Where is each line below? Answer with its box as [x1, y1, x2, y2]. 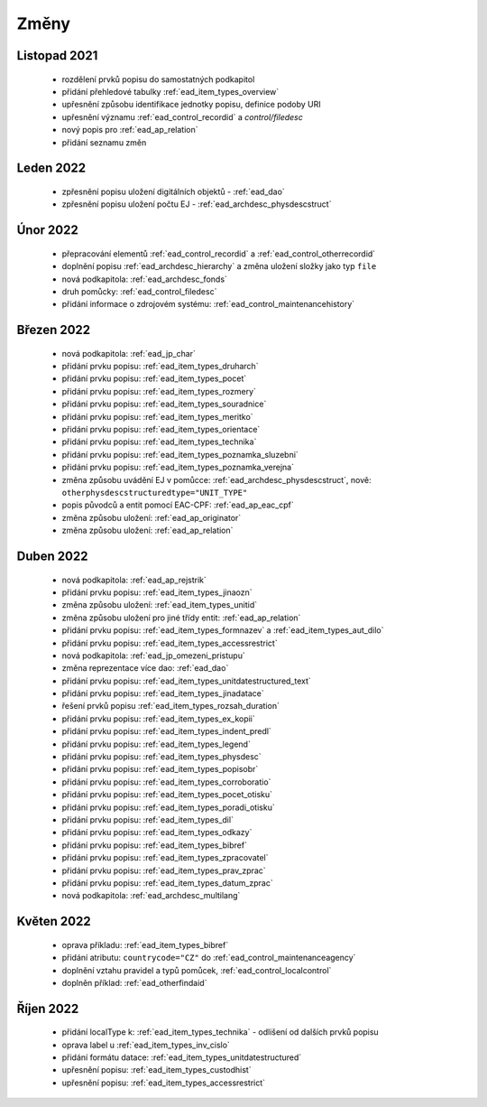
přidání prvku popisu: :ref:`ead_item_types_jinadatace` [61, 688, 265, 699]
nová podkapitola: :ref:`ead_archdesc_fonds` [61, 274, 227, 284]
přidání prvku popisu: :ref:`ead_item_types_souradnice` [61, 398, 267, 410]
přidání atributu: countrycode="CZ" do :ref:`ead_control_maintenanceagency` [61, 953, 356, 963]
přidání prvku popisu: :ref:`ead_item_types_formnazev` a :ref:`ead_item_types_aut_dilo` [61, 625, 384, 636]
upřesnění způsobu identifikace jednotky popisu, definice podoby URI [61, 99, 321, 110]
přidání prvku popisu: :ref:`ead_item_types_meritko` [61, 411, 253, 422]
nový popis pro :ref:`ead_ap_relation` [61, 125, 198, 135]
